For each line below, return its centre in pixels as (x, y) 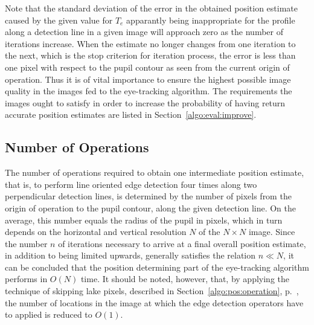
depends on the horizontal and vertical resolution (96, 232)
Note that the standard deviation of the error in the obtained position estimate (151, 8)
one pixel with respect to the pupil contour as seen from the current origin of (147, 67)
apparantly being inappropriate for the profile (211, 20)
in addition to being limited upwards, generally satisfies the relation (130, 255)
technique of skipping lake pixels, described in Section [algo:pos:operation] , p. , (152, 291)
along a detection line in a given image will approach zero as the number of (144, 32)
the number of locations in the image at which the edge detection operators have (154, 302)
